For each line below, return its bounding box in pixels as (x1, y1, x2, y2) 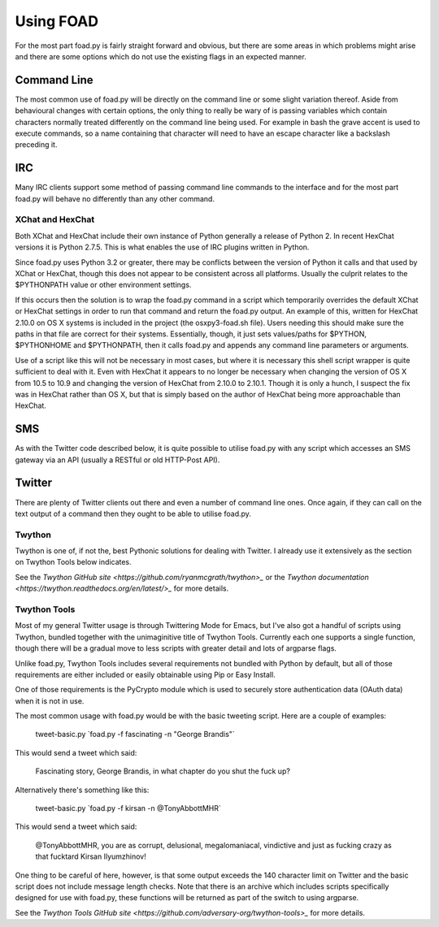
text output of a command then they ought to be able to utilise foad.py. (15, 509, 252, 518)
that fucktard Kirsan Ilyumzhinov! (35, 851, 146, 861)
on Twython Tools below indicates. (15, 557, 132, 567)
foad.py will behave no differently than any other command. (15, 193, 215, 203)
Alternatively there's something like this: (15, 785, 150, 795)
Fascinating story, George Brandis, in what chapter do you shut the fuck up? (35, 766, 290, 776)
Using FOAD (15, 12, 99, 30)
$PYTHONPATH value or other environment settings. (15, 280, 192, 290)
